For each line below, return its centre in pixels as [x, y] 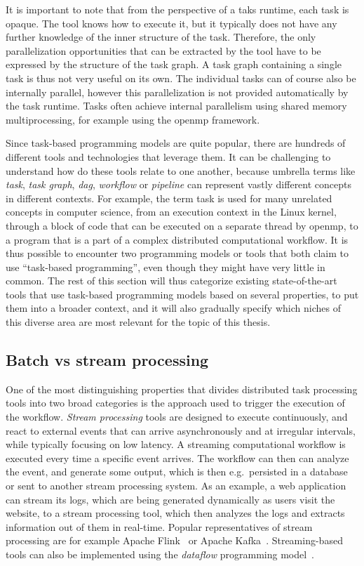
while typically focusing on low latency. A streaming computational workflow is [176, 444]
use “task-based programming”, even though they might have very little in [166, 266]
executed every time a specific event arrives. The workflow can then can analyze [177, 458]
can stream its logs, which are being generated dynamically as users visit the [170, 499]
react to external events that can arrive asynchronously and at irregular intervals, [181, 430]
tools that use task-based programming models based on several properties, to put [182, 294]
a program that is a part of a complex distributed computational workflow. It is [177, 239]
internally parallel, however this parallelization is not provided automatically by [177, 92]
